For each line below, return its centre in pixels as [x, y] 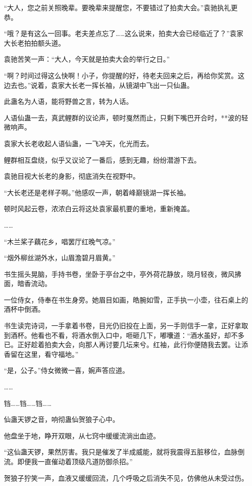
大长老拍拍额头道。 [34, 42]
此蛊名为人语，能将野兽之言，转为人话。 [68, 101]
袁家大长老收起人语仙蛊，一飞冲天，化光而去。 [79, 143]
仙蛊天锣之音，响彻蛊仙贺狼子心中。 [62, 419]
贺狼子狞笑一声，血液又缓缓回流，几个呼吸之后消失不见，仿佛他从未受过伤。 [126, 478]
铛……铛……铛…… [28, 403]
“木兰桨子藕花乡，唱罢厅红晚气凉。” [60, 241]
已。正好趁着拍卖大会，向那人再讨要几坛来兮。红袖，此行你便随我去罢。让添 [126, 344]
